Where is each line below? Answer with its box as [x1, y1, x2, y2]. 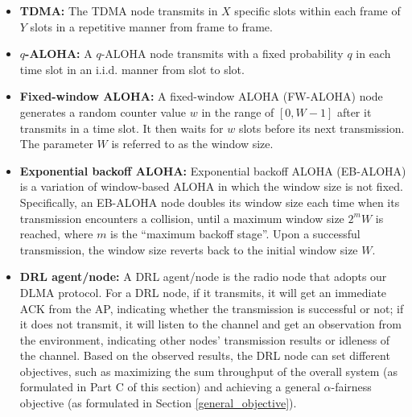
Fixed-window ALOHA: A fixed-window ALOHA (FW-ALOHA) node [19, 88, 383, 105]
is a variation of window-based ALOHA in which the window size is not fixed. [19, 178, 403, 195]
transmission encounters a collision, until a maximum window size [19, 209, 344, 226]
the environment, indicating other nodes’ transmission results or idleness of [19, 331, 390, 348]
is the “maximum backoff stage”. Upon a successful [110, 225, 360, 242]
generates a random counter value [19, 103, 187, 120]
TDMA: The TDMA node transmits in [19, 2, 218, 19]
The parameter [19, 135, 93, 152]
